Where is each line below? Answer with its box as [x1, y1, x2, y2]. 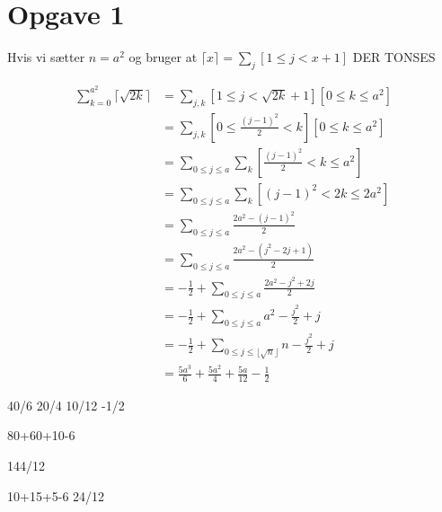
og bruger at [128, 48, 198, 66]
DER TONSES [352, 48, 436, 66]
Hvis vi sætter [7, 48, 85, 66]
